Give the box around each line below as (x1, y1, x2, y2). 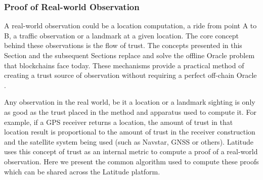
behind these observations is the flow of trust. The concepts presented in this (4, 40, 242, 51)
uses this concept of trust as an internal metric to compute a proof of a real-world (4, 146, 258, 157)
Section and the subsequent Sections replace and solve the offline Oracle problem (4, 50, 255, 60)
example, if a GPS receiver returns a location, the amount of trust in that (4, 116, 233, 127)
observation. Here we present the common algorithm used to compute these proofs (4, 156, 259, 166)
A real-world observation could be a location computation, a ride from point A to (4, 20, 257, 31)
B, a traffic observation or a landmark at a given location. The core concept (4, 30, 239, 40)
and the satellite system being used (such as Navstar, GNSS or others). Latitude (4, 136, 253, 147)
